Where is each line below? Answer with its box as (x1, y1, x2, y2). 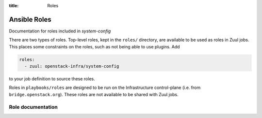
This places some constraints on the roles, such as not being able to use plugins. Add (9, 44, 180, 49)
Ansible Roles (9, 15, 51, 24)
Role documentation (9, 103, 58, 110)
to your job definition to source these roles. (9, 76, 95, 82)
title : (9, 3, 19, 8)
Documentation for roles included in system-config (9, 28, 111, 34)
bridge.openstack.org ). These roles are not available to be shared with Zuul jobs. (9, 91, 179, 97)
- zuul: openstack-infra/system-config (24, 63, 119, 69)
